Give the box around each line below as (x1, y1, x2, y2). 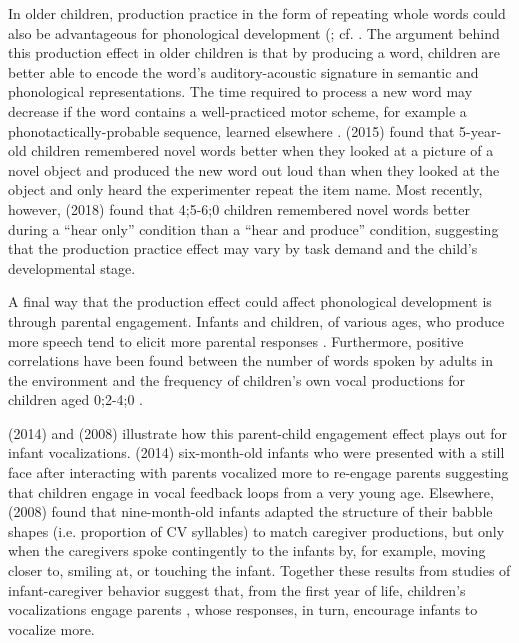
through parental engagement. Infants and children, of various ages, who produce (8, 310, 505, 331)
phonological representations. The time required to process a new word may (8, 81, 473, 102)
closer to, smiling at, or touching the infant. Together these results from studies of (8, 560, 511, 581)
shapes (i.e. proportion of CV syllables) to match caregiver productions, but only (8, 520, 505, 541)
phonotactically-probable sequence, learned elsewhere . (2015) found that (8, 120, 455, 141)
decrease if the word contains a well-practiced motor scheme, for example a (8, 100, 467, 121)
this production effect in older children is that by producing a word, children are (8, 42, 501, 63)
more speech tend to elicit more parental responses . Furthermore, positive (8, 330, 464, 351)
